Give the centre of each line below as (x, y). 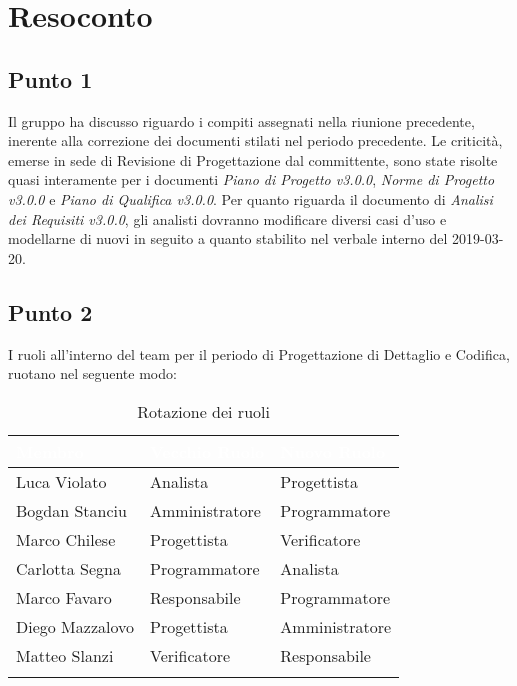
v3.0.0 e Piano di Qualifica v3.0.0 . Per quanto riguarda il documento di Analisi (250, 198)
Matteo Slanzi (65, 655)
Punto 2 (50, 311)
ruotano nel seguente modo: (92, 373)
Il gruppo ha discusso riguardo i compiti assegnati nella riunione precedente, (241, 120)
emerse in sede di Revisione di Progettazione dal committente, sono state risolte (253, 159)
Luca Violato (61, 481)
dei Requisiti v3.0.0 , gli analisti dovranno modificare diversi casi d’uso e (227, 218)
